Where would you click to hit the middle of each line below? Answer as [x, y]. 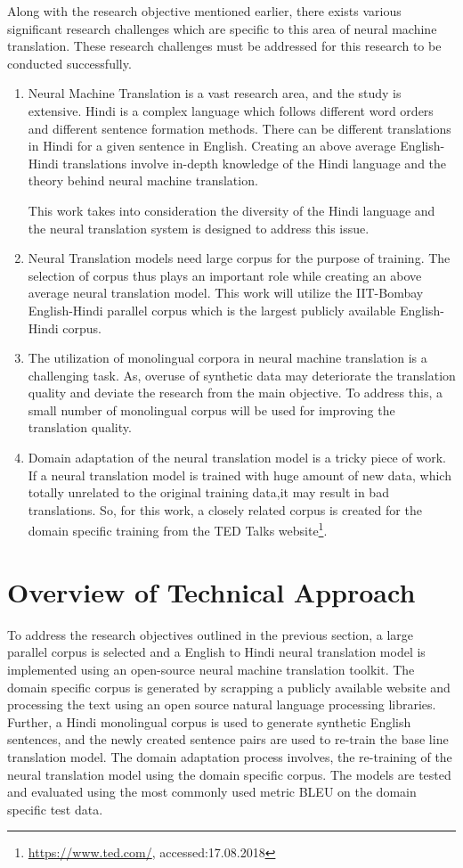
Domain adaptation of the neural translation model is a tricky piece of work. [237, 458]
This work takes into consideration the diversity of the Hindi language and [231, 210]
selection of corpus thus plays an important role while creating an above [225, 275]
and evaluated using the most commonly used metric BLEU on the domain [212, 792]
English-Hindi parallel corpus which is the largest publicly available [212, 310]
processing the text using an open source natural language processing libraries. [222, 704]
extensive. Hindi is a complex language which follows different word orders [231, 110]
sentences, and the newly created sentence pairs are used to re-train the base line [228, 739]
